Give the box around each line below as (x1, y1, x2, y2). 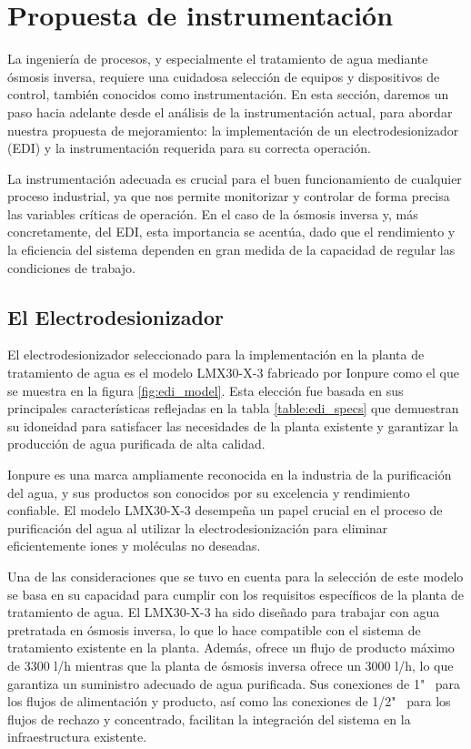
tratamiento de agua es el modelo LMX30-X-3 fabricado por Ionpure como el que (7, 363, 460, 382)
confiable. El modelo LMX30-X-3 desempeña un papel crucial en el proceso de (7, 501, 443, 520)
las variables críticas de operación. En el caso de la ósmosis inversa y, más (7, 204, 418, 223)
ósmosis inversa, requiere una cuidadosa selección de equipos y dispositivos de (7, 66, 440, 86)
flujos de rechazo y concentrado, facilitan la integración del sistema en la (7, 709, 411, 728)
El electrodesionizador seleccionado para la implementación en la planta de (7, 345, 425, 364)
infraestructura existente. (7, 727, 147, 746)
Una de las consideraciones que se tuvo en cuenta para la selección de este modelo (7, 566, 464, 585)
